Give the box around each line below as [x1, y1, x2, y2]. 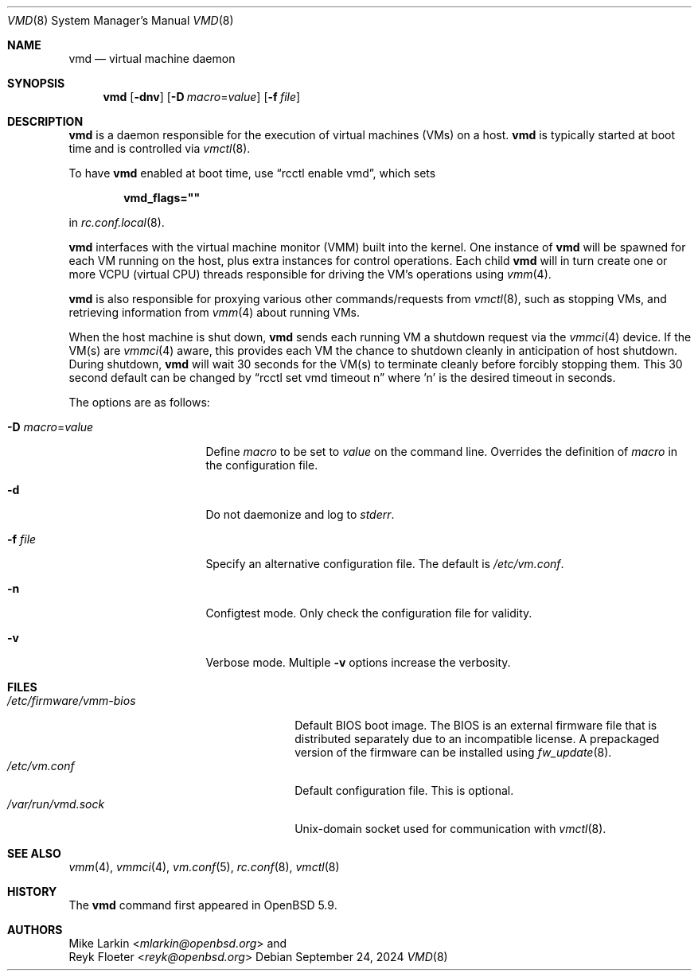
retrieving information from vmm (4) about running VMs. [68, 306, 360, 319]
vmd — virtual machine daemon [68, 52, 236, 65]
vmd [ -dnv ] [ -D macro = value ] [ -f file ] [103, 90, 301, 103]
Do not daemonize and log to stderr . [205, 508, 395, 521]
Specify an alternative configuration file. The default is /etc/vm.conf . [205, 557, 564, 570]
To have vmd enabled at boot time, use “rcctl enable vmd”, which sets [68, 166, 436, 180]
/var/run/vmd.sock [7, 797, 105, 811]
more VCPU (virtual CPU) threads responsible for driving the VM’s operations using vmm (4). [68, 267, 552, 281]
